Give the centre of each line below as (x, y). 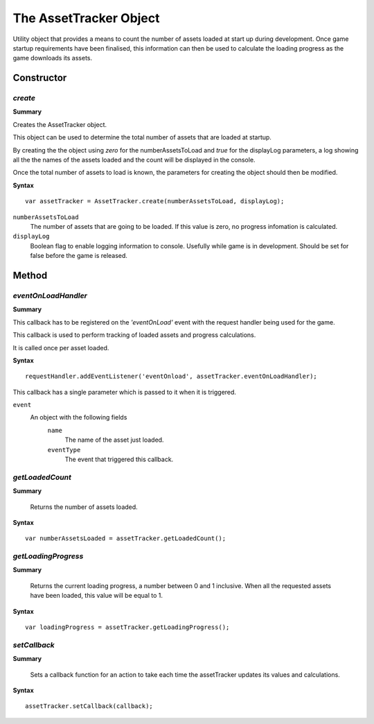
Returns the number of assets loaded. (84, 507)
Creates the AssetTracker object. (60, 124)
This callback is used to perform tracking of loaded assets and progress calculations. (134, 335)
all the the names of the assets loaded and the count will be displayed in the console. (134, 160)
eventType (64, 450)
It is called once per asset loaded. (61, 347)
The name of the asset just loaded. (114, 440)
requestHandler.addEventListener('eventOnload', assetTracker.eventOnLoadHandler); (171, 377)
